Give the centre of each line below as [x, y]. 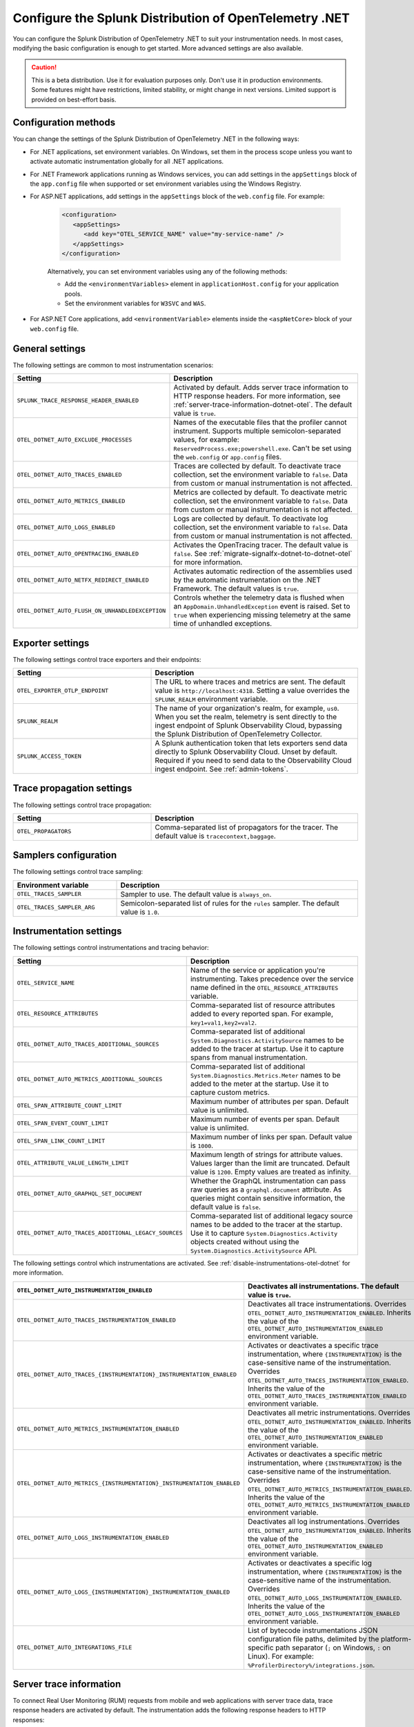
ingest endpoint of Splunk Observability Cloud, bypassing [248, 725]
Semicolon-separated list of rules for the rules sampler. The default [230, 903]
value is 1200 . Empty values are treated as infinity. [270, 1172]
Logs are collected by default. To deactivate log [251, 519]
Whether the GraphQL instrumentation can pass [268, 1181]
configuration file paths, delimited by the [313, 1639]
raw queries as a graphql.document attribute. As [266, 1190]
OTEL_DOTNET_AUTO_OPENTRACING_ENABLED [78, 554]
